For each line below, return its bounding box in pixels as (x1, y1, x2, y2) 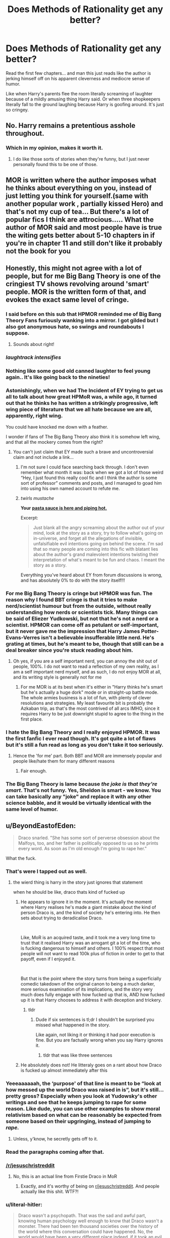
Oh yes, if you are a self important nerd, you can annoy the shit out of (13, 658, 158, 664)
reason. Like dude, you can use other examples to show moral (6, 1105, 160, 1112)
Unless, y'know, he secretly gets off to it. (13, 1136, 98, 1142)
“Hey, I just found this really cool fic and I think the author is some (20, 475, 157, 481)
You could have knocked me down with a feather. (6, 424, 108, 430)
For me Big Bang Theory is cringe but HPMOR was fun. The (6, 590, 153, 597)
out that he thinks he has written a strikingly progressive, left (6, 400, 158, 407)
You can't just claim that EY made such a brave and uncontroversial (13, 448, 153, 455)
